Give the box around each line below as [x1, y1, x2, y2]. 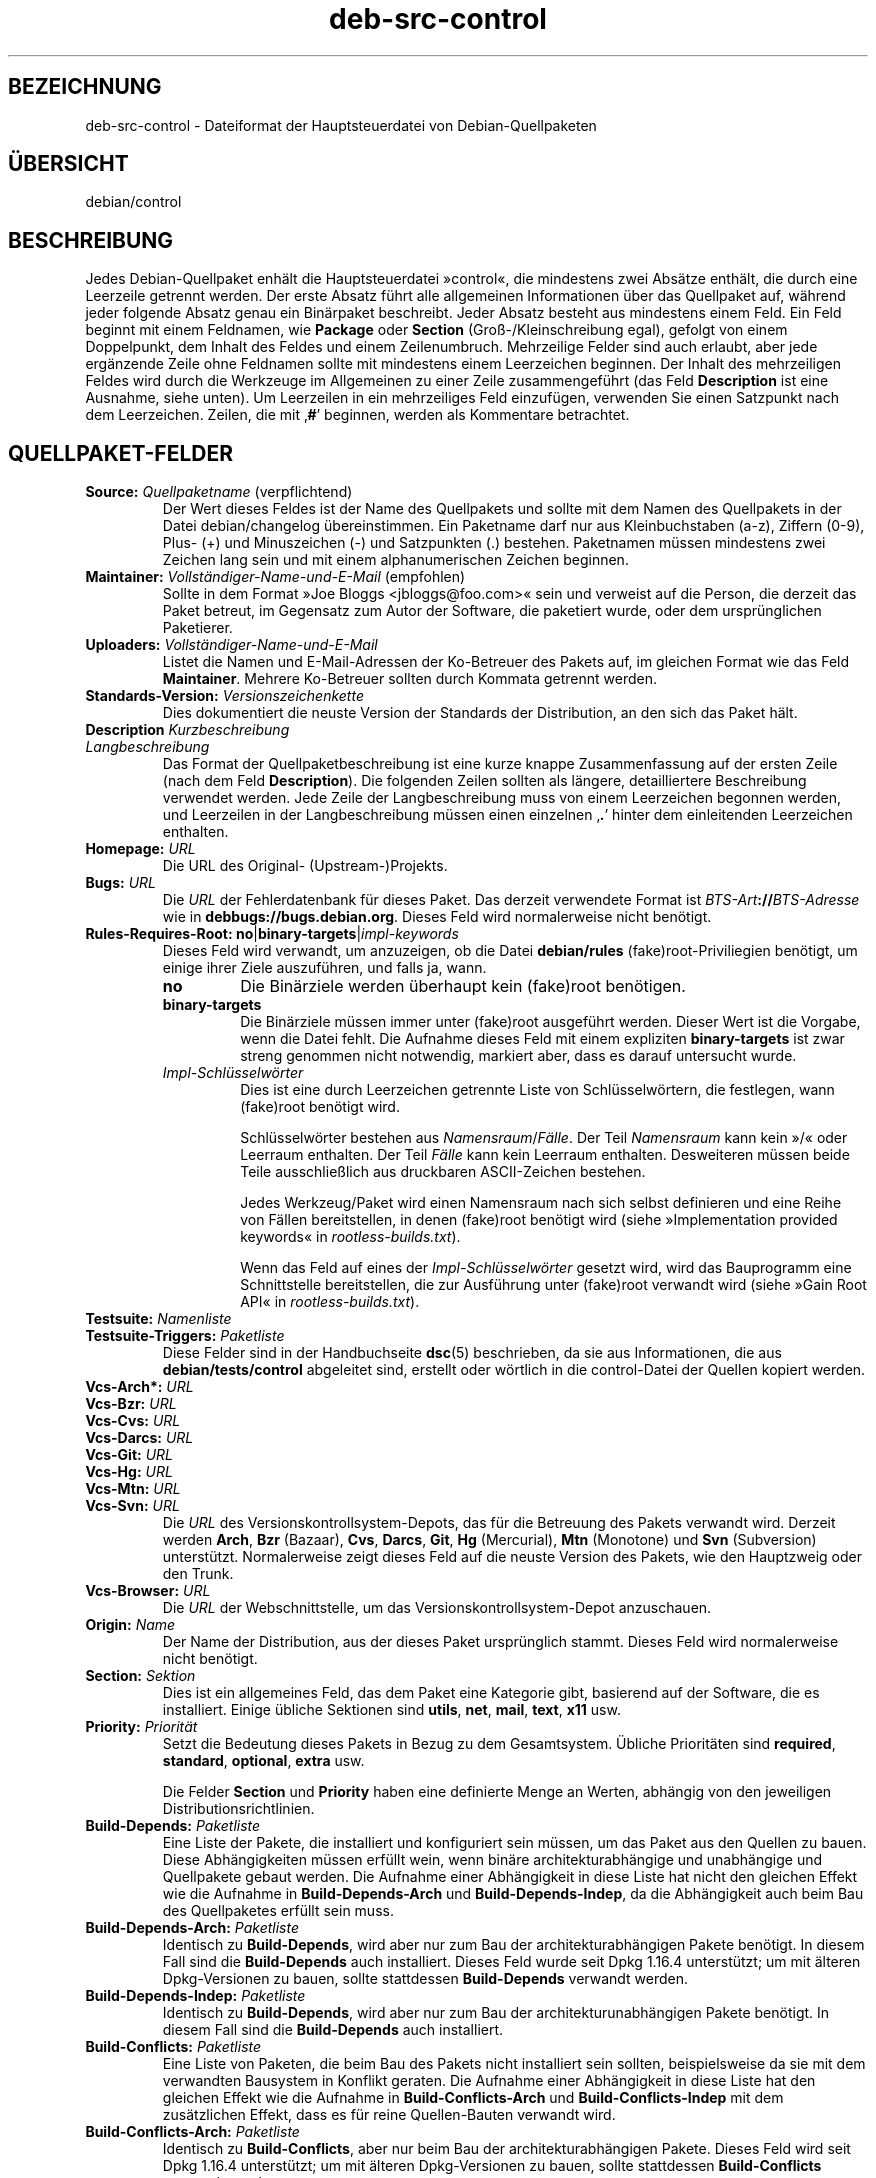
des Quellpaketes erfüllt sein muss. [162, 1902, 394, 1920]
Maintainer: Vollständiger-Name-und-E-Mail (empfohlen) [85, 568, 466, 586]
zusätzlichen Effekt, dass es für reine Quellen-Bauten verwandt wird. [162, 2106, 616, 2124]
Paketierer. [162, 619, 233, 637]
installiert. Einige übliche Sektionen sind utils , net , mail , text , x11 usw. [162, 1701, 621, 1719]
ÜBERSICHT [8, 151, 129, 177]
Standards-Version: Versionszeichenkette [85, 687, 364, 705]
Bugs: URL [85, 874, 157, 892]
